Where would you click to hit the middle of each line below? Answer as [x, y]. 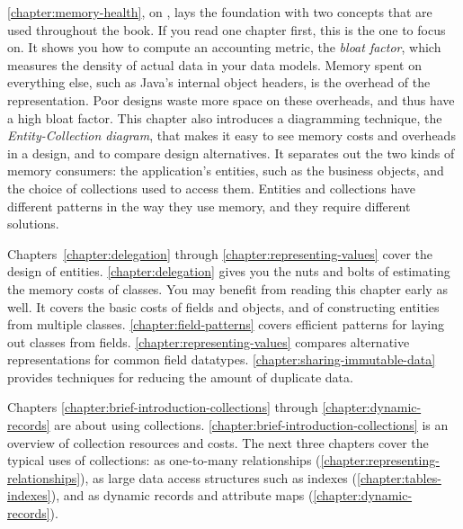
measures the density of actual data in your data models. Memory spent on [214, 64]
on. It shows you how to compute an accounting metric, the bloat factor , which [224, 47]
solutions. [33, 224]
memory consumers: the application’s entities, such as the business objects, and [226, 170]
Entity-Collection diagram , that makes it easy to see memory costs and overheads [231, 135]
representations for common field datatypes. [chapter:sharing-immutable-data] [222, 359]
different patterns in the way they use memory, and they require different [209, 206]
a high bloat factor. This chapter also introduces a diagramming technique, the [225, 117]
